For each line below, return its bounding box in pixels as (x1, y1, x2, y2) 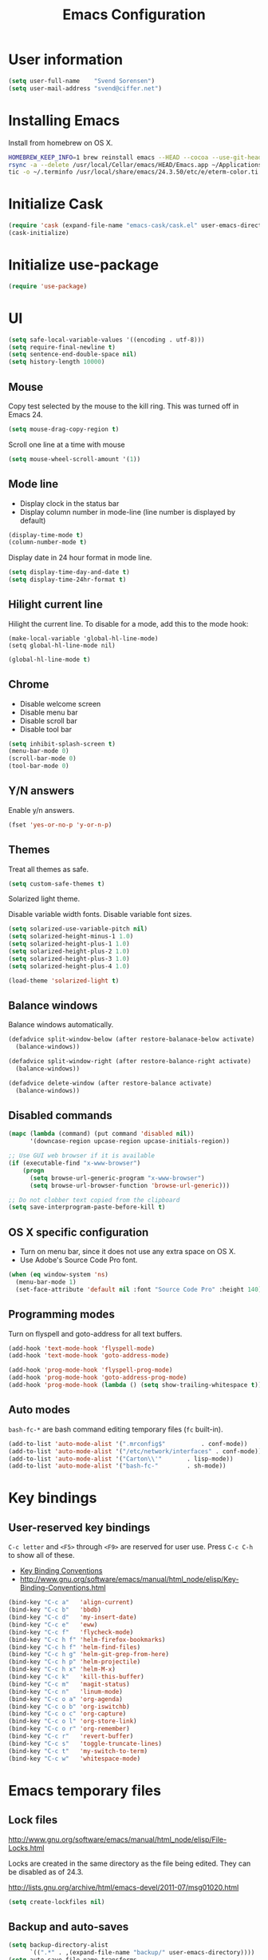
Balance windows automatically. (8, 1020, 114, 1030)
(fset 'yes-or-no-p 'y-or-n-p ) (8, 821, 112, 829)
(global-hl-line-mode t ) (8, 655, 91, 663)
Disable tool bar (19, 724, 73, 734)
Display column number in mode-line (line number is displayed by (19, 507, 236, 516)
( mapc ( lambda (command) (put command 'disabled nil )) (8, 1129, 195, 1138)
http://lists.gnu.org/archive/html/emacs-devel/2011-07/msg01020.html (8, 1882, 239, 1892)
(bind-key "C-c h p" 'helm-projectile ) (8, 1658, 141, 1666)
